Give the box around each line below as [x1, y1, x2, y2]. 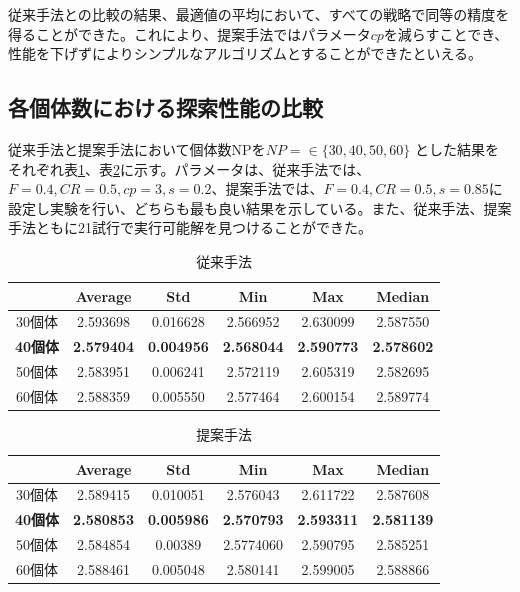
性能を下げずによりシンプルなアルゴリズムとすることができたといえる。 [8, 43, 483, 64]
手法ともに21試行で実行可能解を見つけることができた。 [8, 217, 372, 238]
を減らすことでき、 [383, 23, 509, 44]
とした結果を [414, 138, 499, 159]
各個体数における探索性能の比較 [8, 92, 323, 123]
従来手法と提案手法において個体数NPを [8, 138, 266, 159]
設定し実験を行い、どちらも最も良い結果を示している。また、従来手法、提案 [8, 197, 512, 218]
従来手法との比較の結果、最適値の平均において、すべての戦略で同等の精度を [8, 4, 510, 24]
